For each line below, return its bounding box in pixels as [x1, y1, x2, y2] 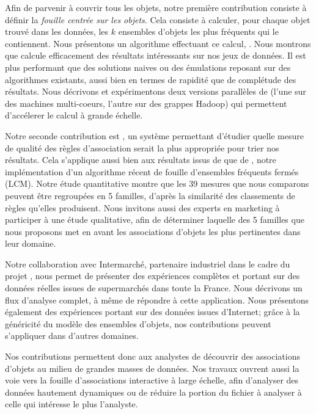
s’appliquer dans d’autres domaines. [5, 329, 139, 342]
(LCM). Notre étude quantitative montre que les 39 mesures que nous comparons [5, 177, 309, 190]
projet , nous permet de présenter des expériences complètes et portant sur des [5, 269, 300, 282]
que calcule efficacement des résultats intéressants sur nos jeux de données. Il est [5, 49, 306, 62]
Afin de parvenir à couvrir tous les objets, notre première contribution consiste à [5, 1, 307, 13]
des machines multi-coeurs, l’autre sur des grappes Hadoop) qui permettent [5, 96, 287, 109]
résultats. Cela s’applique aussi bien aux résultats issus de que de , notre [5, 153, 276, 166]
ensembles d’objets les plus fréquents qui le [118, 25, 279, 38]
